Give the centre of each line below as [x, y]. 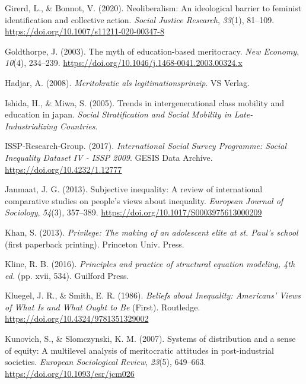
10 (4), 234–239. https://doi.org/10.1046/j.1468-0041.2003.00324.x [124, 63]
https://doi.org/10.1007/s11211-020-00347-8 [85, 31]
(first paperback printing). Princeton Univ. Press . [95, 244]
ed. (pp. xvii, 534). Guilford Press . [67, 275]
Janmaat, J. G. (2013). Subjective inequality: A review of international [134, 189]
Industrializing [31, 126]
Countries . [79, 126]
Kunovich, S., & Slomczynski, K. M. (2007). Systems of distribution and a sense [150, 339]
